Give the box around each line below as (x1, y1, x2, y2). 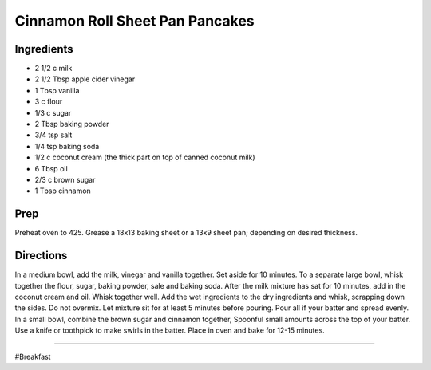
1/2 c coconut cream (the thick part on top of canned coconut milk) (34, 152, 255, 163)
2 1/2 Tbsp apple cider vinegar (34, 74, 136, 84)
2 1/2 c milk (34, 64, 73, 73)
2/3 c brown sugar (34, 175, 96, 184)
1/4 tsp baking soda (34, 141, 100, 151)
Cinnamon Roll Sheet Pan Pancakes (14, 12, 255, 30)
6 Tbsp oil (34, 163, 68, 173)
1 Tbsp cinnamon (34, 186, 91, 195)
